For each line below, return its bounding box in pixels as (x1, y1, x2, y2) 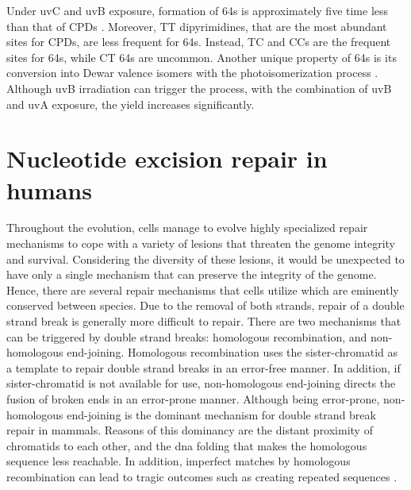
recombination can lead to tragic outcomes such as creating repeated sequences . (6, 468, 398, 484)
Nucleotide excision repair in (6, 142, 328, 175)
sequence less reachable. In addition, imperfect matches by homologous (6, 453, 351, 469)
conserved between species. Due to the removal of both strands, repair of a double (6, 297, 405, 314)
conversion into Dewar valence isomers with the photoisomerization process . (6, 64, 378, 81)
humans (6, 173, 92, 206)
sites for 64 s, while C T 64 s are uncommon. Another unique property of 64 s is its (6, 48, 397, 65)
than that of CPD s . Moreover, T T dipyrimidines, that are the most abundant (6, 17, 387, 34)
